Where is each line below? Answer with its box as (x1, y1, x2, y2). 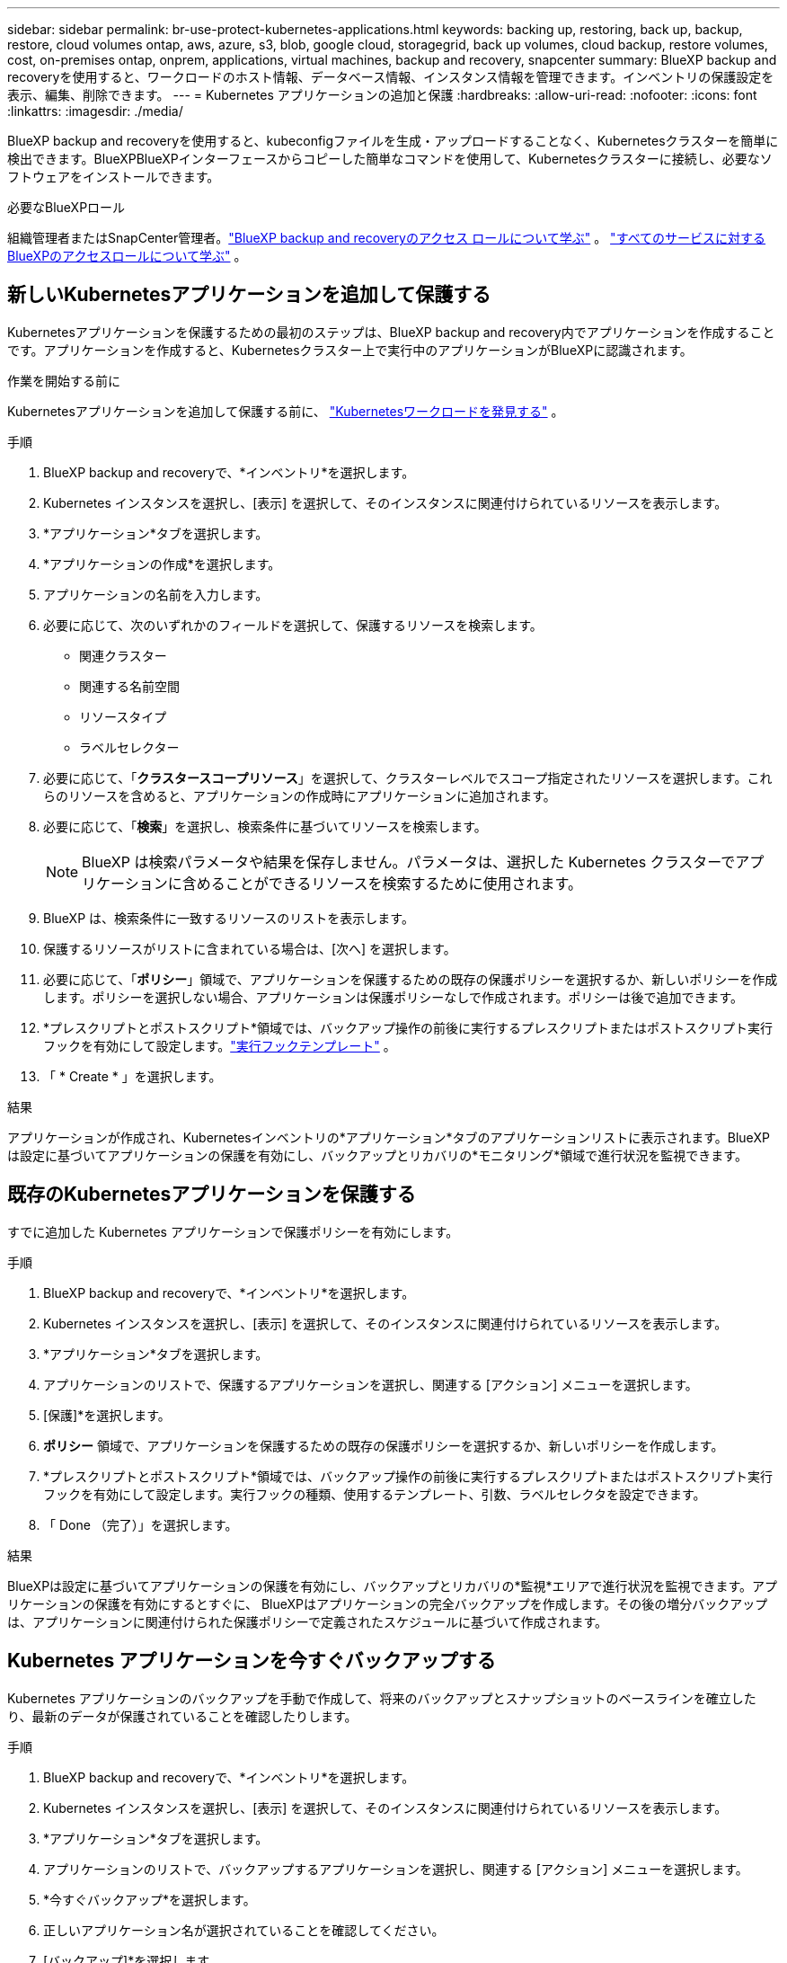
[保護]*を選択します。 (43, 1407, 171, 1423)
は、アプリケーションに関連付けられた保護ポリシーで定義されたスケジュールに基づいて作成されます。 (7, 1613, 608, 1630)
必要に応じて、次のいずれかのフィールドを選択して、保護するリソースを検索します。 (43, 617, 543, 633)
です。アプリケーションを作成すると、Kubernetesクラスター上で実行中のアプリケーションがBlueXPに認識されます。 (7, 342, 693, 358)
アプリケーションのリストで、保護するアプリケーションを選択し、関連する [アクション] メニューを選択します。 (43, 1376, 698, 1392)
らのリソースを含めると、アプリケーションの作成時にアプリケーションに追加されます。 (43, 787, 556, 804)
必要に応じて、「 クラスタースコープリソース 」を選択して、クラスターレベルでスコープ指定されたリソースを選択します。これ (43, 769, 773, 786)
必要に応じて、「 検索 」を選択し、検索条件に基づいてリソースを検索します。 (43, 818, 487, 834)
